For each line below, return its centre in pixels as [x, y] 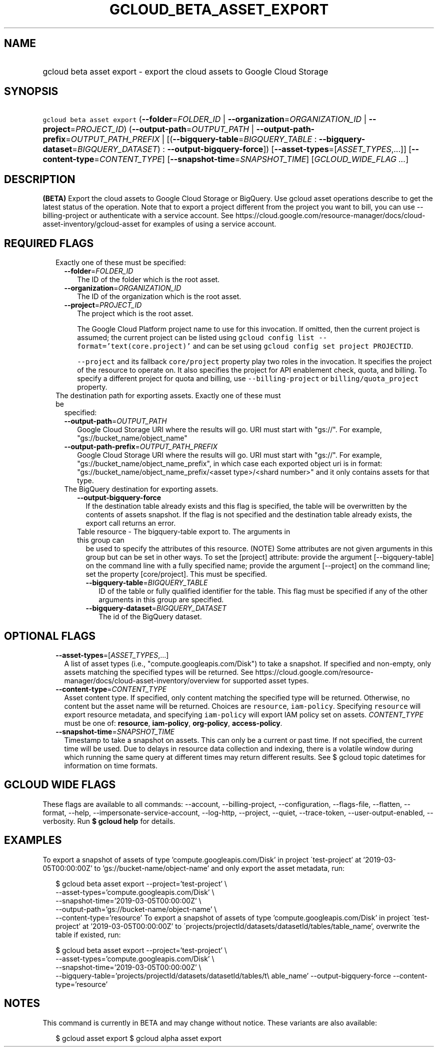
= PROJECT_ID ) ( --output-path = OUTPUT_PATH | [162, 129]
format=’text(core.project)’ [134, 346]
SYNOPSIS [31, 92]
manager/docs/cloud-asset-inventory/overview [142, 680]
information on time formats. [111, 765]
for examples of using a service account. [209, 224]
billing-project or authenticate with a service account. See [138, 216]
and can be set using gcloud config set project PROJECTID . [303, 346]
